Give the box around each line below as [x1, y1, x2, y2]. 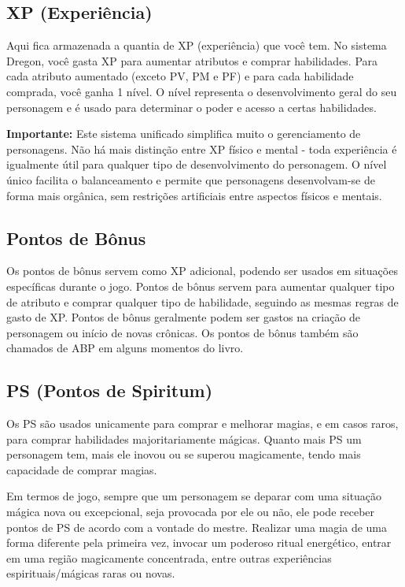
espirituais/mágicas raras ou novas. [6, 565, 175, 581]
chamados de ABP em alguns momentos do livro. [6, 340, 244, 356]
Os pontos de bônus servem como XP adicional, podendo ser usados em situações [6, 262, 398, 279]
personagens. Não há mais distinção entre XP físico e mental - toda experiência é [6, 140, 397, 157]
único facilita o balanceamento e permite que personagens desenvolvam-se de [6, 171, 375, 188]
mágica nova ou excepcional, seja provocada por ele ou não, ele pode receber [6, 503, 375, 520]
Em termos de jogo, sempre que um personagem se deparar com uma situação [6, 488, 382, 504]
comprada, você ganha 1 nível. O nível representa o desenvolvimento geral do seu [6, 83, 397, 99]
